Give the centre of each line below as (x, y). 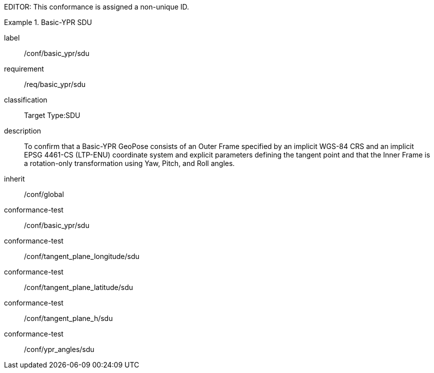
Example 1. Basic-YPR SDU (48, 22)
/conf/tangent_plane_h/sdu (68, 318)
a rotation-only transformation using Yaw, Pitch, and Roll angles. (129, 163)
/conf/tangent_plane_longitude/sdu (82, 256)
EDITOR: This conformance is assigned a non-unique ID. (97, 7)
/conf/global (44, 194)
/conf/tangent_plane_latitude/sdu (78, 287)
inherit (14, 179)
